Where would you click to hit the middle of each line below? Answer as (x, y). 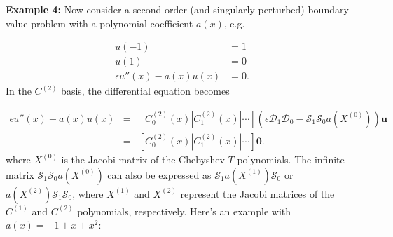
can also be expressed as (159, 174)
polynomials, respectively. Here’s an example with (184, 211)
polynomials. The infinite (291, 159)
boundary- (330, 9)
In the (19, 91)
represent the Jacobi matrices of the (257, 193)
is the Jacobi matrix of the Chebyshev (143, 159)
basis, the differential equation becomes (145, 91)
